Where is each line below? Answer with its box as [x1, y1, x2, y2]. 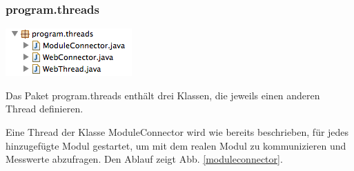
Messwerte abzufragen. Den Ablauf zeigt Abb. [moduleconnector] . [6, 152, 283, 166]
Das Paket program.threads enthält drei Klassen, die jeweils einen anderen [6, 88, 320, 102]
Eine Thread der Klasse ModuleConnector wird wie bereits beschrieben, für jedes [6, 125, 349, 139]
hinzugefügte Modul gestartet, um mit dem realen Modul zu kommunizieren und [6, 138, 346, 152]
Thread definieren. [6, 101, 83, 116]
